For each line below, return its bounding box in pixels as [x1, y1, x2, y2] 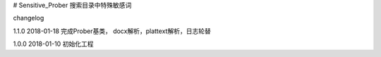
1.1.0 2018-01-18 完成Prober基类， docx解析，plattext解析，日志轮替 [13, 27, 211, 35]
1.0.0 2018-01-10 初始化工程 [13, 39, 94, 49]
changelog [13, 14, 44, 23]
